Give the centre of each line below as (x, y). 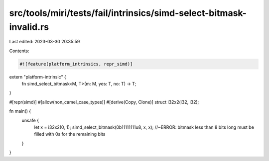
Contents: (19, 51)
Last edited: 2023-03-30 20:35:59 (45, 42)
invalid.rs (29, 27)
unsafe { (30, 120)
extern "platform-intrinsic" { (38, 77)
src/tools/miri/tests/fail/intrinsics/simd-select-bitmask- (128, 13)
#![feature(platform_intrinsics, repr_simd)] (76, 64)
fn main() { (20, 111)
